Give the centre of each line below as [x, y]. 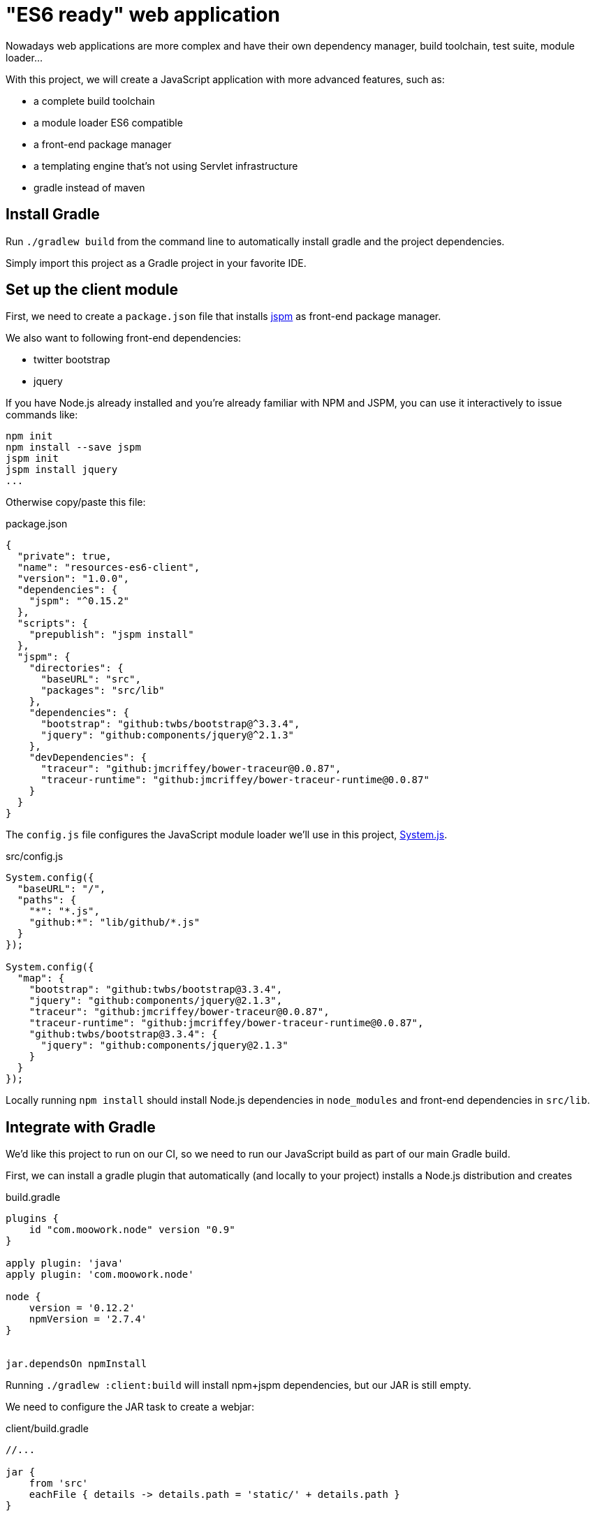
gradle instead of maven [89, 187]
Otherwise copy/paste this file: [76, 502]
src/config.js [35, 857]
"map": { [41, 978]
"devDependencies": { [88, 758]
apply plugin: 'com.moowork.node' [100, 1275]
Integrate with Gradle [81, 1127]
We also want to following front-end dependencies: [124, 338]
